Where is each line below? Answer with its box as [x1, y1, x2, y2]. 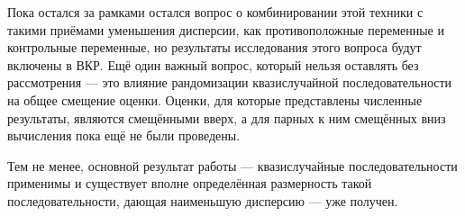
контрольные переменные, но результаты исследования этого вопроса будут [7, 38, 422, 57]
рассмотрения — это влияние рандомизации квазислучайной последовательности [7, 73, 452, 92]
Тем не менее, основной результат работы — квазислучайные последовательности [7, 156, 458, 175]
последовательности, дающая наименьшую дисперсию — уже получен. [7, 191, 398, 210]
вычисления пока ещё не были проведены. [7, 126, 241, 145]
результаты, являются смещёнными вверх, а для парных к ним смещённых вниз [7, 108, 446, 127]
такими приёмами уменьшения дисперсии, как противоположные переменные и [7, 20, 444, 39]
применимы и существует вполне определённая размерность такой [7, 174, 372, 193]
